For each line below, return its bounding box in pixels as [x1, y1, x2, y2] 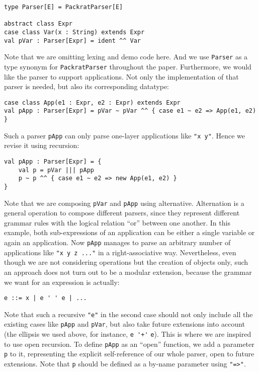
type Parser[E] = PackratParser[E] [4, 4, 123, 11]
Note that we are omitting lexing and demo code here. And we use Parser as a [4, 51, 248, 62]
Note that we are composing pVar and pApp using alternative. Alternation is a [4, 197, 244, 208]
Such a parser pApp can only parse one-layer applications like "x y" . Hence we [4, 130, 245, 140]
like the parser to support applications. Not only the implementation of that [4, 71, 239, 82]
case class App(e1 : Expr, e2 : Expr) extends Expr [4, 99, 181, 106]
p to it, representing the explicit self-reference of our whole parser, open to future [4, 348, 254, 359]
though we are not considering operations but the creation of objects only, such [4, 257, 248, 267]
